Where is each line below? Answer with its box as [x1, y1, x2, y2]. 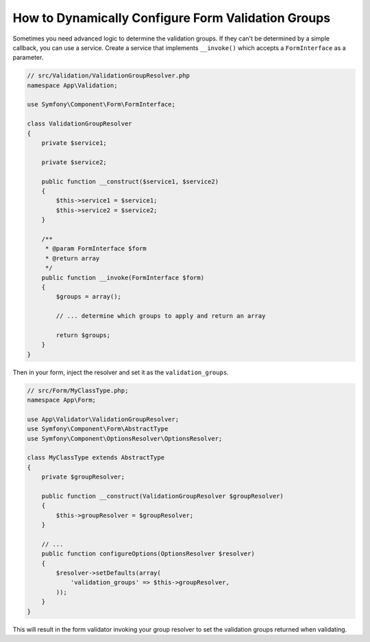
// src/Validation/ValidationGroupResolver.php [27, 72, 190, 80]
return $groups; [56, 331, 111, 339]
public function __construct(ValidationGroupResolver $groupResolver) [41, 492, 284, 500]
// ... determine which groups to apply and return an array [56, 312, 266, 320]
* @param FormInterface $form [45, 244, 147, 253]
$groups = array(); [56, 293, 121, 301]
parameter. [12, 54, 44, 62]
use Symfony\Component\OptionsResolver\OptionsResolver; [27, 435, 223, 442]
